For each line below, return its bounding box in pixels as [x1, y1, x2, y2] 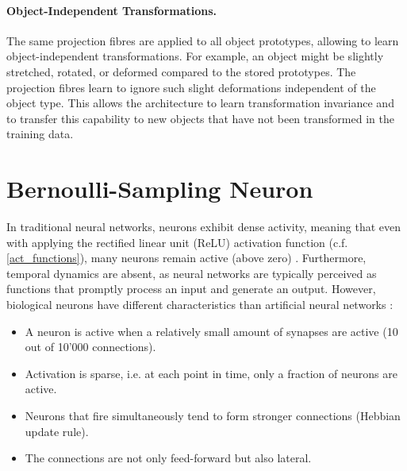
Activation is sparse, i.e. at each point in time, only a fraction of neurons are [25, 365, 397, 381]
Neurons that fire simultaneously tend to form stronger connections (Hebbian [25, 407, 401, 424]
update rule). [25, 423, 89, 439]
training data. [6, 125, 74, 142]
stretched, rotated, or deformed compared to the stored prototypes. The [6, 63, 356, 79]
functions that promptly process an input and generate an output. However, [6, 280, 376, 297]
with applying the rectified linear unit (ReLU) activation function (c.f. [6, 234, 348, 250]
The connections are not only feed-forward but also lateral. [25, 450, 312, 466]
